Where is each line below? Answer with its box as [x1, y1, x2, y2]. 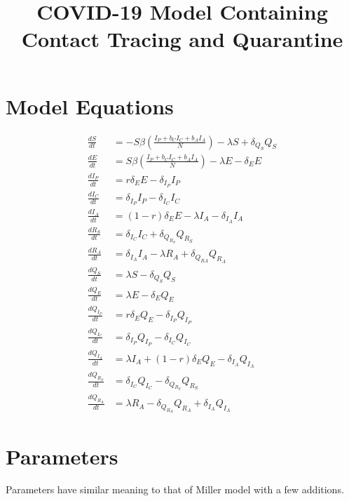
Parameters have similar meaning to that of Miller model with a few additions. [6, 482, 344, 497]
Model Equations [6, 91, 174, 120]
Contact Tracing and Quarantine [21, 25, 343, 53]
